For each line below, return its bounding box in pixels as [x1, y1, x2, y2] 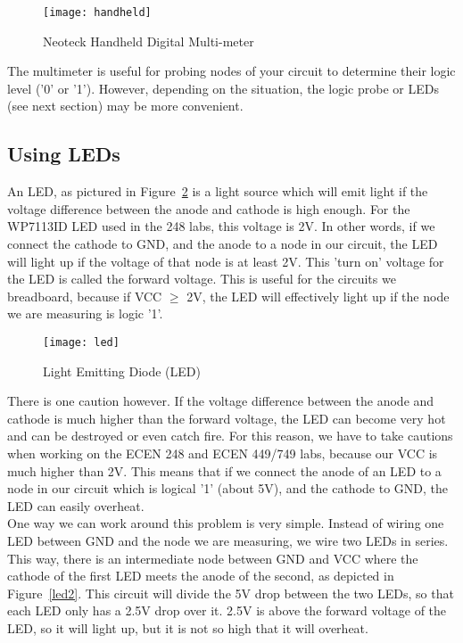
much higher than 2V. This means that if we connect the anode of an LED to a [7, 461, 442, 480]
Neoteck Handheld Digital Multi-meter [43, 31, 254, 50]
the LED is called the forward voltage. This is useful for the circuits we [7, 269, 396, 288]
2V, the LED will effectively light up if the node [186, 286, 450, 305]
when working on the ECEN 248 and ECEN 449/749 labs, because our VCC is [7, 444, 438, 463]
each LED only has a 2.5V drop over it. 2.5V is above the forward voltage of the [7, 601, 447, 620]
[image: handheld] [43, 6, 152, 19]
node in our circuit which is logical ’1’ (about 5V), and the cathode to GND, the [7, 479, 448, 498]
